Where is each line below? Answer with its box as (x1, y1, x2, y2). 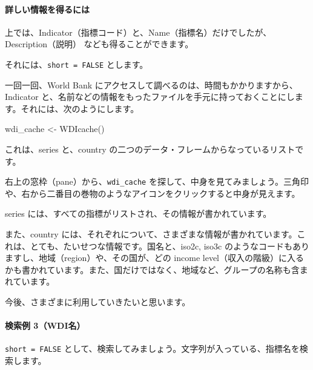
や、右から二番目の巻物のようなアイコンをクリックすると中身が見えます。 (5, 187, 300, 199)
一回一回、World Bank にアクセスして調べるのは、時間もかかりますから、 (5, 78, 298, 91)
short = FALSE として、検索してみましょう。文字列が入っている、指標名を (5, 342, 300, 355)
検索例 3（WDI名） (5, 319, 85, 332)
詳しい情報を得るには (5, 2, 90, 15)
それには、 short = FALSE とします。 (5, 58, 148, 70)
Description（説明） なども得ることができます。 (5, 38, 194, 50)
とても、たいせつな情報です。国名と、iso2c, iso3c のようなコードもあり (30, 239, 309, 252)
